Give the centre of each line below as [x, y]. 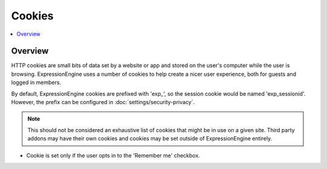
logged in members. [36, 82]
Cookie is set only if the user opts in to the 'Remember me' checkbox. [113, 155]
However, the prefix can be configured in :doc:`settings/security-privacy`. [103, 102]
